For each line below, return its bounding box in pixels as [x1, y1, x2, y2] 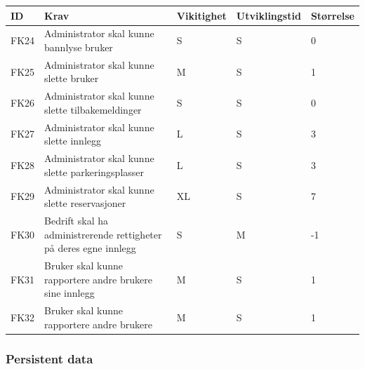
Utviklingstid [236, 8, 301, 22]
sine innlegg [44, 286, 95, 300]
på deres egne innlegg [44, 241, 136, 255]
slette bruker [44, 71, 99, 86]
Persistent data [6, 349, 93, 367]
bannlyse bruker [44, 39, 113, 54]
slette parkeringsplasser [44, 164, 145, 179]
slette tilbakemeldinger [44, 102, 142, 116]
